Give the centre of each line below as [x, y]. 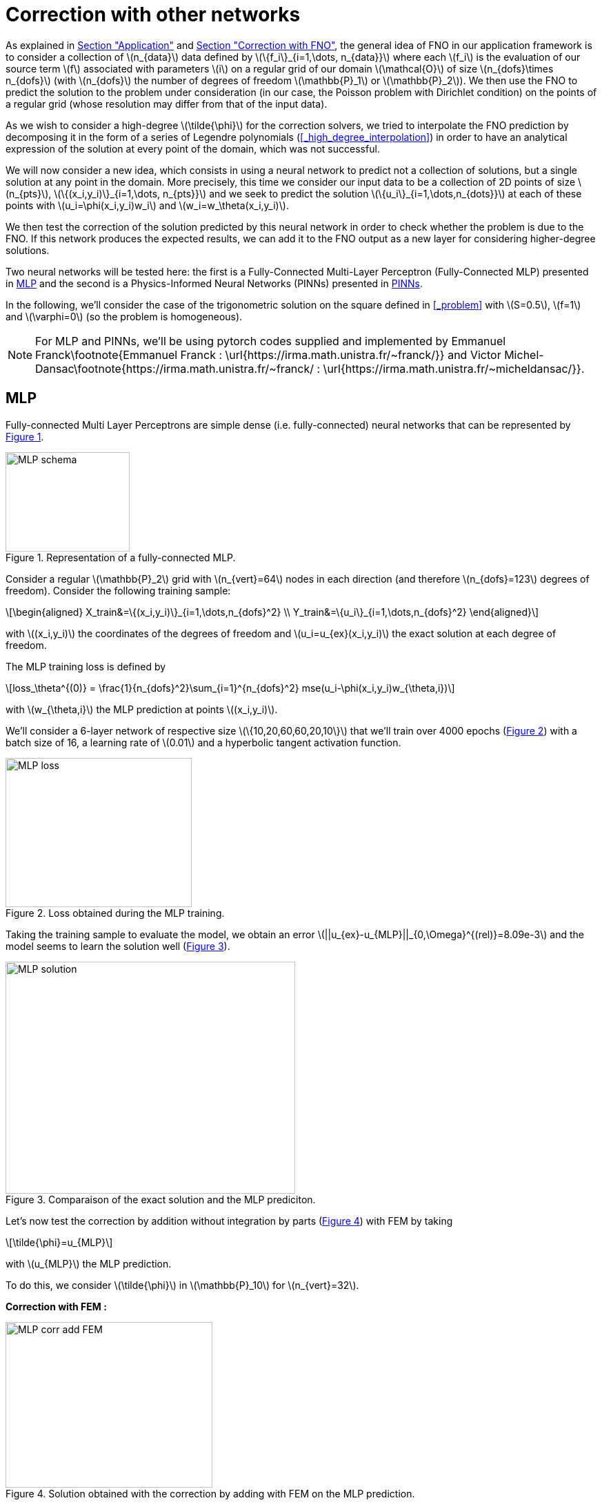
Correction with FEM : [56, 1306]
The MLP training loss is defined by [86, 666]
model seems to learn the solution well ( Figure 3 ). [118, 946]
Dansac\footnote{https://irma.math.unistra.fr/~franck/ [175, 368]
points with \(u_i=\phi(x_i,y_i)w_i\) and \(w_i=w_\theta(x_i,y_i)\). [147, 205]
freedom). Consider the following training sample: [118, 590]
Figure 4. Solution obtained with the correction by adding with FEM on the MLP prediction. [210, 1493]
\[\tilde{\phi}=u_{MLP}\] [59, 1242]
